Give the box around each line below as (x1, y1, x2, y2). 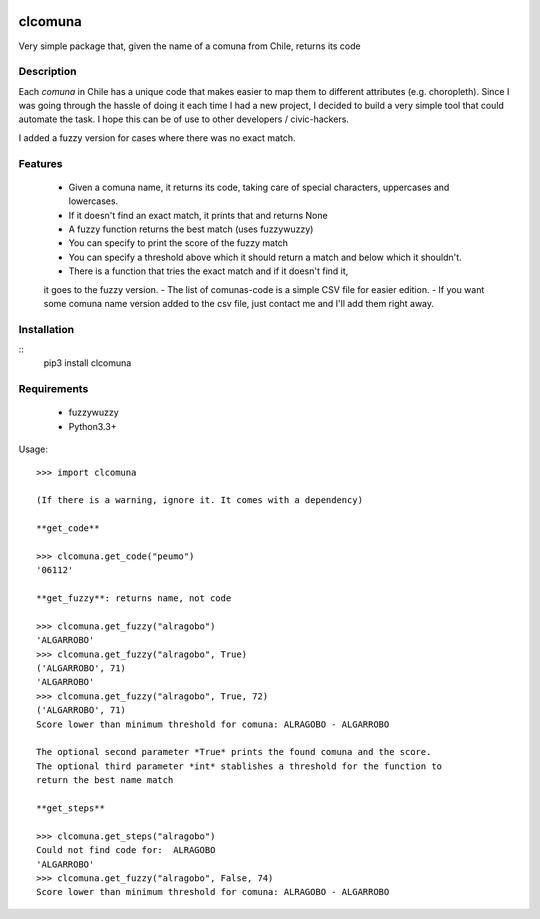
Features (18, 156, 63, 170)
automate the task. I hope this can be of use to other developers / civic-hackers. (18, 113, 350, 125)
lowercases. (68, 195, 119, 207)
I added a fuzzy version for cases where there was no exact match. (18, 131, 296, 144)
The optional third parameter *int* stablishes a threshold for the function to (36, 760, 443, 772)
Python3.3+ (68, 420, 117, 432)
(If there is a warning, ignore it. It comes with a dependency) (36, 495, 364, 506)
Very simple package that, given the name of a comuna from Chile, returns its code (18, 40, 361, 52)
